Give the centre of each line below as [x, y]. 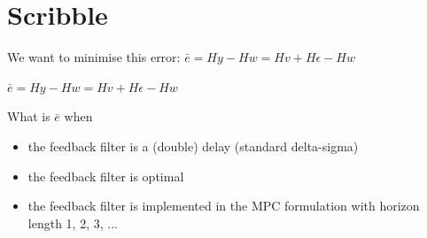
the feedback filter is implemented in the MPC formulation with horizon [224, 206]
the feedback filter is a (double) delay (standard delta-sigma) [193, 146]
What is [29, 116]
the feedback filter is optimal [106, 176]
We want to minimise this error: [94, 57]
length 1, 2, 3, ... [73, 223]
